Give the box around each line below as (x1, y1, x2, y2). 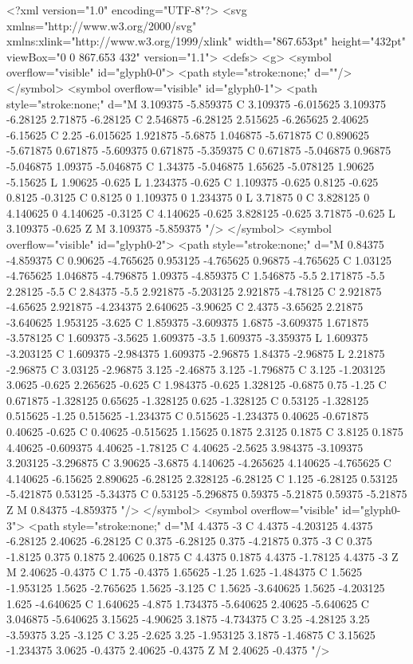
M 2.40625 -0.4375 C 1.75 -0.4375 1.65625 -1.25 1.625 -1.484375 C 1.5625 (6, 564, 363, 580)
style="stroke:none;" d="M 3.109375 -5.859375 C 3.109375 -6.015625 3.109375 (6, 95, 386, 112)
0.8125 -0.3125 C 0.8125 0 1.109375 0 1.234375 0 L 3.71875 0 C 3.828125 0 (6, 189, 370, 206)
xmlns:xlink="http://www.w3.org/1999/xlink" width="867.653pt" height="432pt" (6, 33, 407, 49)
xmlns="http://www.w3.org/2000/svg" (6, 17, 197, 33)
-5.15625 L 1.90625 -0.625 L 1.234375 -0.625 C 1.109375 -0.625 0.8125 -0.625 (6, 173, 379, 190)
